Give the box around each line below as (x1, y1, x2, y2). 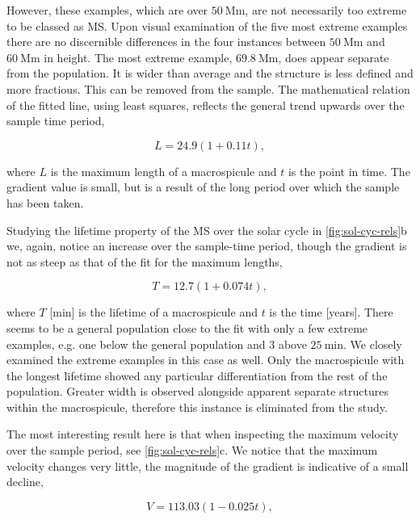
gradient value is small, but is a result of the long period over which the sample (6, 178, 400, 195)
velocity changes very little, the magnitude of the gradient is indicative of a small (6, 457, 409, 474)
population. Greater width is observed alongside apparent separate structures (6, 383, 388, 400)
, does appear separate (278, 48, 389, 65)
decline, (6, 473, 44, 490)
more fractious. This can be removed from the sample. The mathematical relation (6, 80, 410, 97)
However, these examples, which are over (6, 2, 208, 18)
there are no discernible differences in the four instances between (6, 33, 326, 50)
